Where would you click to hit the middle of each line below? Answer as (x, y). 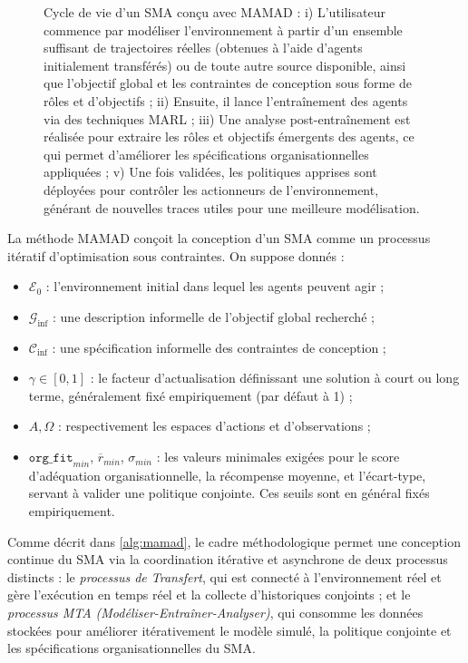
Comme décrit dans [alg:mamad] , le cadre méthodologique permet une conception (234, 541)
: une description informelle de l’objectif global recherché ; (214, 316)
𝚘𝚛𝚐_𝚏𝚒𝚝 (51, 458)
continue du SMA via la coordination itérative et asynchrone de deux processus (228, 559)
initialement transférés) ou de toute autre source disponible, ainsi (225, 65)
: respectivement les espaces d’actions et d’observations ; (214, 426)
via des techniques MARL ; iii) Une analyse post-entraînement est (227, 118)
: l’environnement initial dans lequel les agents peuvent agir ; (215, 286)
